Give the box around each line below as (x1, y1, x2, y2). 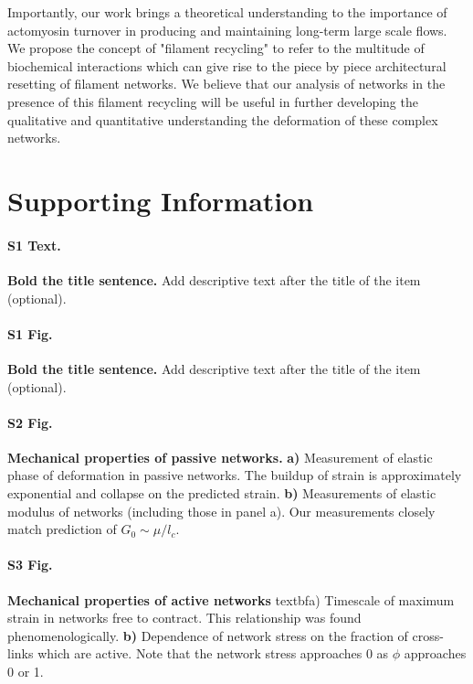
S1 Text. (7, 235, 61, 254)
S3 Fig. (7, 555, 53, 574)
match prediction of (7, 519, 117, 539)
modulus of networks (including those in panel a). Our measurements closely (7, 501, 436, 520)
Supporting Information (7, 181, 314, 219)
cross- (412, 625, 444, 645)
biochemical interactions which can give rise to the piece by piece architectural (7, 56, 447, 75)
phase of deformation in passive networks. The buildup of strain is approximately (7, 465, 462, 485)
